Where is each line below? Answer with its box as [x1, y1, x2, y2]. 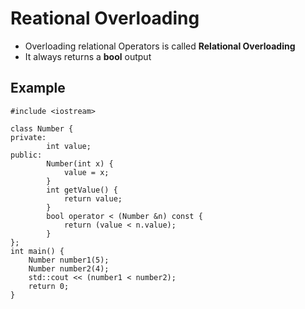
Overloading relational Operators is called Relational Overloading [24, 40, 296, 52]
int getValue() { [46, 185, 118, 195]
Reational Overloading [10, 7, 200, 30]
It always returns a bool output [24, 50, 152, 62]
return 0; [28, 281, 70, 291]
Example [10, 80, 66, 97]
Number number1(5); [28, 255, 110, 265]
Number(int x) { [46, 158, 114, 169]
